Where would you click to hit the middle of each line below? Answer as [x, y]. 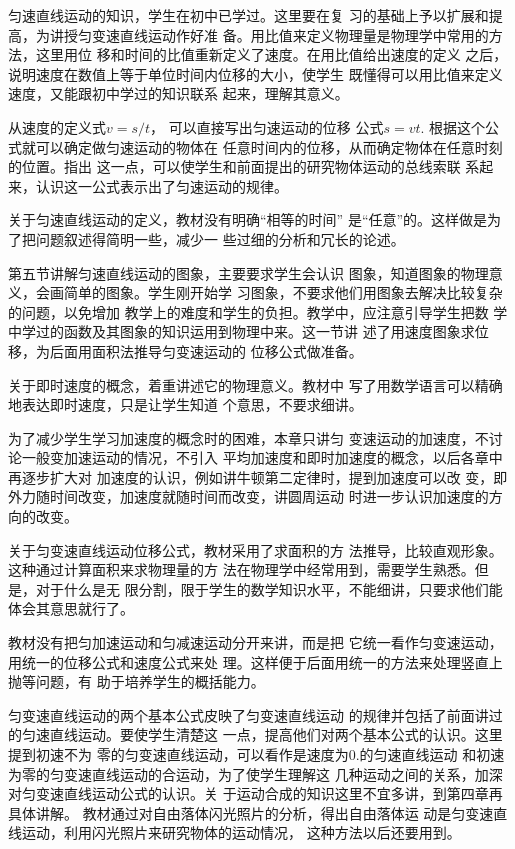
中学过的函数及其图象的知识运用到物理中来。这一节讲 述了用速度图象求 [241, 331]
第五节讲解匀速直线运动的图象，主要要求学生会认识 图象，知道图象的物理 [248, 272]
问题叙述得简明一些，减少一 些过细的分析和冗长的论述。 [220, 238]
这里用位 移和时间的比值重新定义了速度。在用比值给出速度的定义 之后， [271, 54]
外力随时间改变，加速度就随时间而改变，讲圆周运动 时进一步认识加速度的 [248, 496]
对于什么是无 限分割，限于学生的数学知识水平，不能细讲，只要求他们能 [269, 588]
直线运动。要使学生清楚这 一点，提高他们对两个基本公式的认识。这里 [276, 734]
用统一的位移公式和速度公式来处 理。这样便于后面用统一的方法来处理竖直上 [255, 661]
